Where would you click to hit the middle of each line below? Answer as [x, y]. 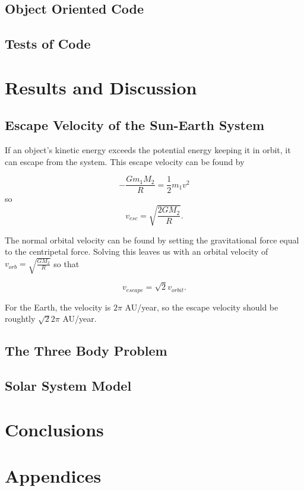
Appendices [53, 476]
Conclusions [54, 429]
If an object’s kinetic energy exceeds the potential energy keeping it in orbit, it [148, 150]
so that [66, 263]
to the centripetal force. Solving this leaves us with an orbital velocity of [137, 251]
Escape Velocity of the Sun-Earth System [135, 125]
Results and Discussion [101, 87]
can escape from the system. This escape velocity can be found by [125, 161]
